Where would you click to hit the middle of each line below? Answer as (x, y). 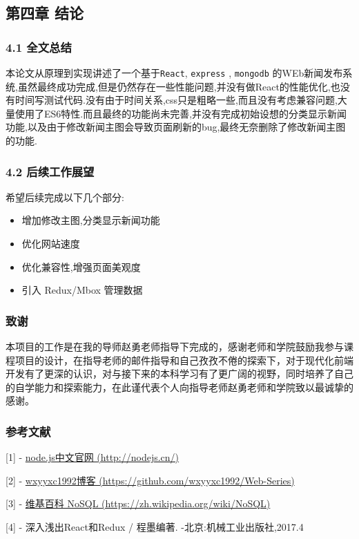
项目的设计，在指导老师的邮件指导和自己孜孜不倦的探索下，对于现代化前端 (184, 360)
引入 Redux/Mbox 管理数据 (82, 290)
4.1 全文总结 (39, 47)
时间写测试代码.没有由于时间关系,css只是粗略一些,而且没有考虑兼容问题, (176, 100)
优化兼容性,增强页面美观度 (81, 266)
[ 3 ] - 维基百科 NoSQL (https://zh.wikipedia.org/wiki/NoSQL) (138, 503)
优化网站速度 (51, 244)
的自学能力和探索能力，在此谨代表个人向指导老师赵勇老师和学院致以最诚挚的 (179, 387)
